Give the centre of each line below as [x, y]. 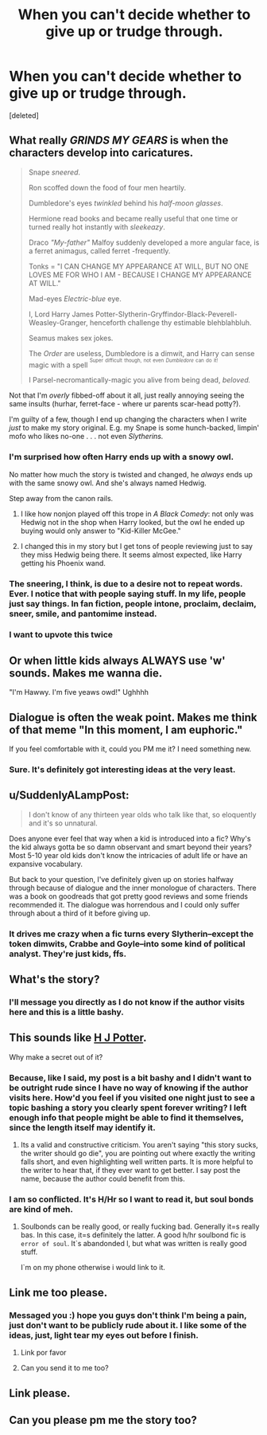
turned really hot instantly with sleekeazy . [97, 227]
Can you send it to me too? [65, 1368]
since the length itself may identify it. [82, 1127]
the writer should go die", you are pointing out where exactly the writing [138, 1154]
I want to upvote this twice [61, 635]
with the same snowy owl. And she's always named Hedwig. [108, 483]
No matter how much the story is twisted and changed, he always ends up [131, 474]
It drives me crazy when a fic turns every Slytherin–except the [132, 934]
